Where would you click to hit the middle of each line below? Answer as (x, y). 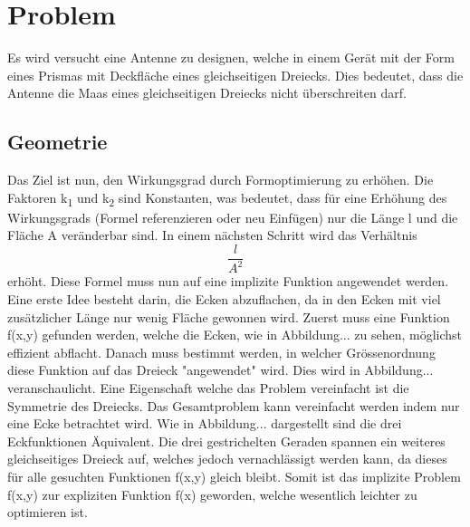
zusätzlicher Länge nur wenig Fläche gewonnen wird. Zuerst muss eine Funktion (229, 316)
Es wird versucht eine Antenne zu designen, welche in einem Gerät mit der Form (231, 57)
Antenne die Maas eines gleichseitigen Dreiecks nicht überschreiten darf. (207, 93)
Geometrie (58, 142)
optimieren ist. (48, 512)
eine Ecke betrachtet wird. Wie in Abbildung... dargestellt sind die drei (205, 423)
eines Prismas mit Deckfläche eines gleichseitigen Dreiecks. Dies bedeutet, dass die (235, 75)
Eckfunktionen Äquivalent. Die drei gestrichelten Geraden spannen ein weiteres (226, 441)
